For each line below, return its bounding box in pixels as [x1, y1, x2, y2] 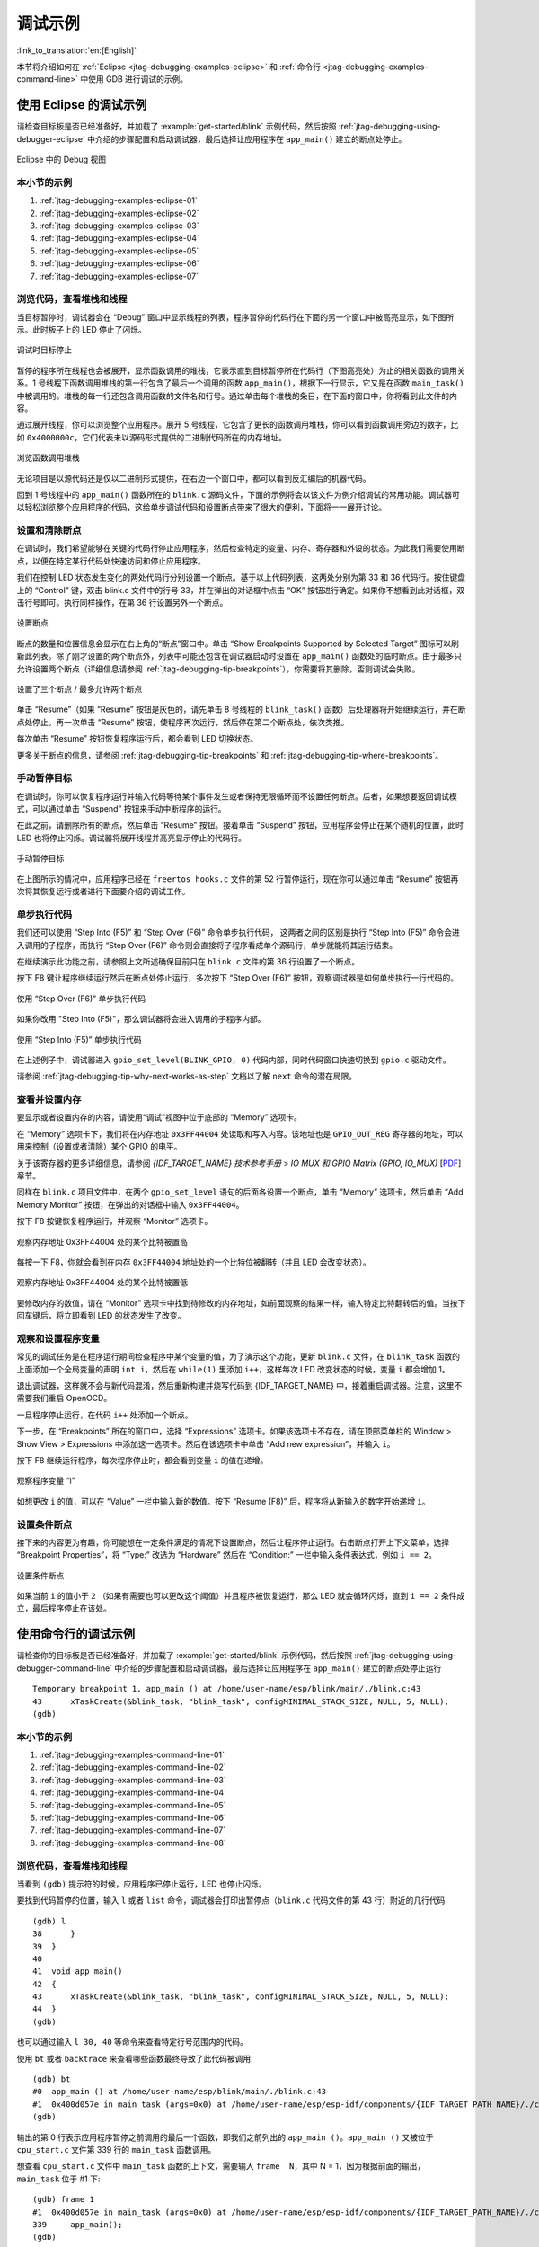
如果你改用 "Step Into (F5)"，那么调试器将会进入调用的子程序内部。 [16, 1014, 266, 1025]
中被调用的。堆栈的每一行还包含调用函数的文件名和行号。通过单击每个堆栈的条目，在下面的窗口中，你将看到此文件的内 [16, 390, 457, 401]
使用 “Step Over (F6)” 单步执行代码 [16, 993, 146, 1004]
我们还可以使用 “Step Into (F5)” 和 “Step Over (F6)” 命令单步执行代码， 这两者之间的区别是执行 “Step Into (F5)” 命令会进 [16, 927, 460, 938]
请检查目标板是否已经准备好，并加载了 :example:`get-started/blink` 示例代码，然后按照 [16, 121, 337, 132]
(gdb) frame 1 [32, 2194, 94, 2205]
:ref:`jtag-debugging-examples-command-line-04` [39, 1787, 227, 1798]
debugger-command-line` [16, 1663, 112, 1674]
